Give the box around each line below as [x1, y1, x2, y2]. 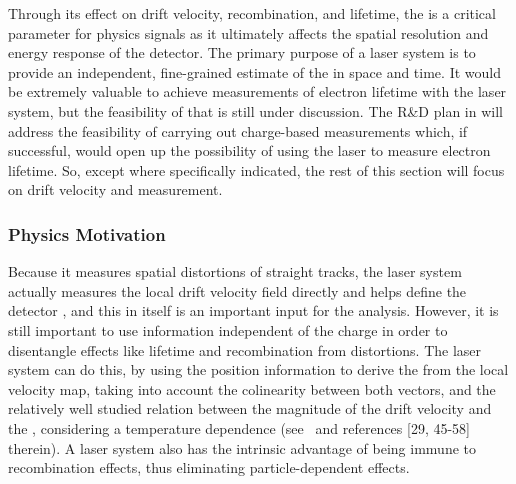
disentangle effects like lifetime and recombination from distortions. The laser [8, 339, 482, 360]
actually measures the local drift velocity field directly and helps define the [8, 280, 467, 301]
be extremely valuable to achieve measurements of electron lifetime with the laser [8, 81, 507, 102]
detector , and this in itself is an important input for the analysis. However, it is [8, 300, 499, 321]
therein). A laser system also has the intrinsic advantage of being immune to [8, 437, 476, 458]
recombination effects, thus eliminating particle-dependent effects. [8, 457, 410, 478]
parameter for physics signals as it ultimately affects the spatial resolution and [8, 22, 489, 43]
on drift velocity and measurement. [8, 179, 223, 200]
